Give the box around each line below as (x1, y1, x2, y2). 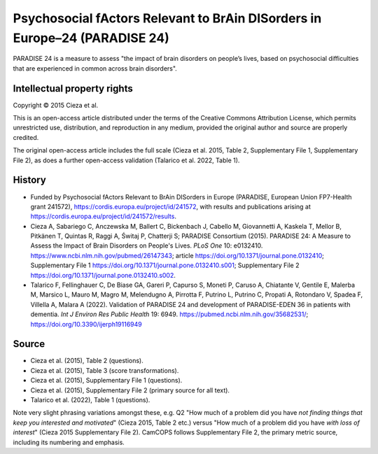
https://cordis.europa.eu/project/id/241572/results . (30, 212, 176, 220)
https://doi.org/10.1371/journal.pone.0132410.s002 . (30, 271, 176, 279)
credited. (13, 133, 39, 141)
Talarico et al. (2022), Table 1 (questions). (30, 396, 150, 404)
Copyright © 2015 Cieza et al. (13, 101, 99, 109)
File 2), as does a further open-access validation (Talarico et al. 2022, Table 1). (13, 156, 240, 164)
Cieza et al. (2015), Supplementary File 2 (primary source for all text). (30, 385, 230, 395)
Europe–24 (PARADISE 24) (13, 30, 169, 45)
